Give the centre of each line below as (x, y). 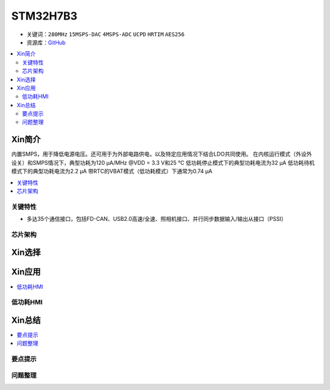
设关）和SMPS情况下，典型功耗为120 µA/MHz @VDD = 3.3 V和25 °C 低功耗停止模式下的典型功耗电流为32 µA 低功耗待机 (163, 162)
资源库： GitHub (46, 42)
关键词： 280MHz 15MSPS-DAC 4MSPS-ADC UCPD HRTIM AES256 (105, 34)
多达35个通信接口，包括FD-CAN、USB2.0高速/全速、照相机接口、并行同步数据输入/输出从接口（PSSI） (157, 219)
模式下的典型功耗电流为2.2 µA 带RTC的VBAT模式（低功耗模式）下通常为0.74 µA (112, 172)
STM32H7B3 (44, 16)
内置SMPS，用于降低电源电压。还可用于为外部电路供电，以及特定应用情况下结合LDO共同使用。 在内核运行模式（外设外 (162, 154)
